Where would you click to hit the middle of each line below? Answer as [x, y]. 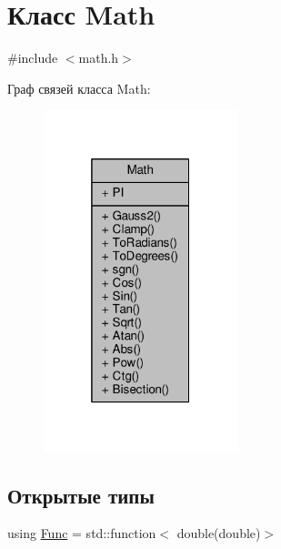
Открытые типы [81, 495]
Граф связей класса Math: [79, 88]
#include [33, 58]
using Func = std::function [82, 533]
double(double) [219, 533]
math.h [99, 58]
